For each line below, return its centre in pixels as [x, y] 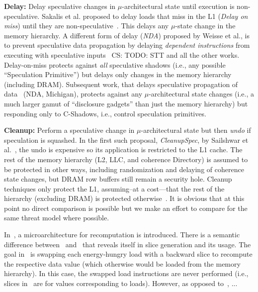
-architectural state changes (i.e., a [201, 94]
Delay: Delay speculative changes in [60, 6]
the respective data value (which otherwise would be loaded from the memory [122, 263]
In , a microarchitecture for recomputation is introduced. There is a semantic [122, 235]
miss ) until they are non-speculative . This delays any [86, 26]
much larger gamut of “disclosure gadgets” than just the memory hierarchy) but [126, 103]
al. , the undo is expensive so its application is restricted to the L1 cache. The [123, 149]
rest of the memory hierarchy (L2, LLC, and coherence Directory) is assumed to [126, 159]
